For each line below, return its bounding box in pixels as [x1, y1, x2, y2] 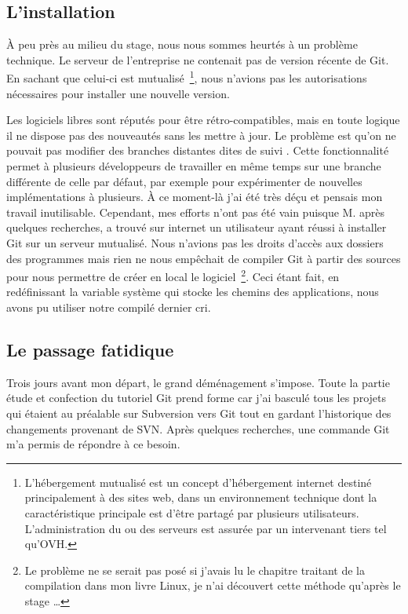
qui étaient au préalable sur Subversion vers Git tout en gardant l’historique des [6, 405, 392, 421]
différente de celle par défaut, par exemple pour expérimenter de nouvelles [6, 173, 362, 189]
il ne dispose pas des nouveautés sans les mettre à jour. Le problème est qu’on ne [6, 126, 396, 143]
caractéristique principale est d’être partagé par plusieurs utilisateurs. [24, 504, 359, 521]
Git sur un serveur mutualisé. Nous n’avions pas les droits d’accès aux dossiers [6, 234, 384, 250]
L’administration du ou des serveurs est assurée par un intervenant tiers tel [24, 520, 387, 536]
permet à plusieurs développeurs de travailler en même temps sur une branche [6, 158, 381, 174]
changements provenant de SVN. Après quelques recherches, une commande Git [6, 420, 390, 437]
